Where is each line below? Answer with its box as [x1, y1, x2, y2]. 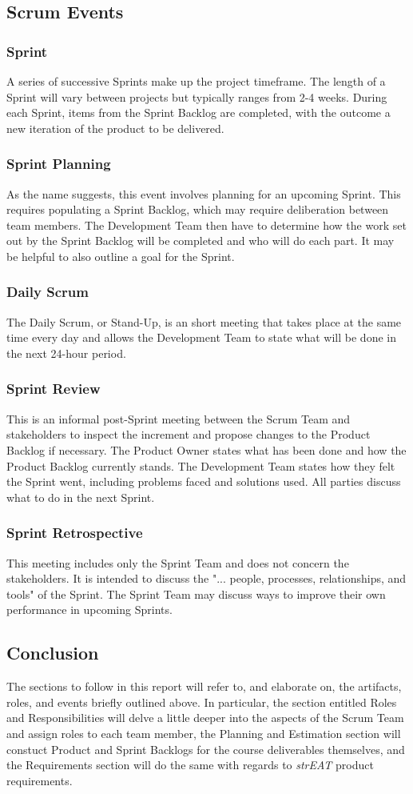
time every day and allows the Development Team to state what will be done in [6, 329, 396, 346]
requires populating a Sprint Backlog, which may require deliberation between [6, 201, 389, 218]
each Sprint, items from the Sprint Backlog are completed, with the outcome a [6, 104, 391, 121]
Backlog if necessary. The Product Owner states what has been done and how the [6, 441, 407, 458]
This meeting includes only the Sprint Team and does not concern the [6, 554, 349, 571]
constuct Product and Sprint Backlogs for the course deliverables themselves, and [6, 740, 405, 757]
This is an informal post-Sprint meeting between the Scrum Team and [6, 410, 351, 427]
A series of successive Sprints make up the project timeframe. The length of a [6, 73, 386, 89]
